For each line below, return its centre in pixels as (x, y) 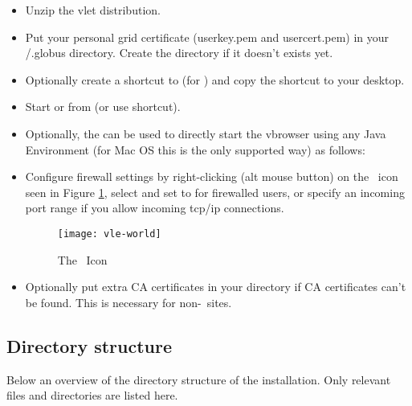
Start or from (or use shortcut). (103, 107)
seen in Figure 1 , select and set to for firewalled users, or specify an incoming (215, 192)
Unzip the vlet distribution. (93, 10)
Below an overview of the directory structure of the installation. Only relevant (199, 379)
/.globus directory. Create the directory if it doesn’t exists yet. (179, 53)
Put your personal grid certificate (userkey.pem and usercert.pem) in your (207, 37)
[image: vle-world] (109, 234)
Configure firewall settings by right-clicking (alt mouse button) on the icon (212, 176)
